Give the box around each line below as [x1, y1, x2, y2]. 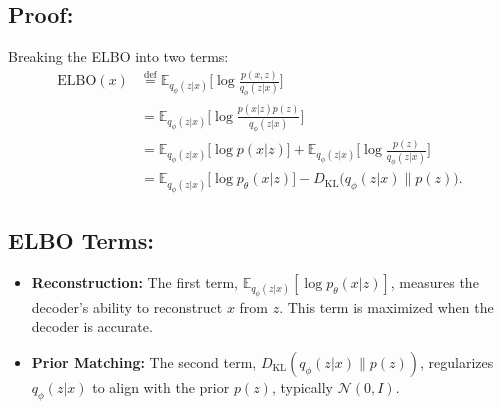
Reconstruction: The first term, [31, 271, 238, 292]
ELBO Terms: [8, 224, 154, 255]
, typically [271, 377, 334, 398]
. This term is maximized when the [279, 296, 494, 317]
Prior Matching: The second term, [31, 352, 257, 373]
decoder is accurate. [31, 316, 153, 337]
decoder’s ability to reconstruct [31, 296, 223, 317]
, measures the [390, 271, 479, 292]
